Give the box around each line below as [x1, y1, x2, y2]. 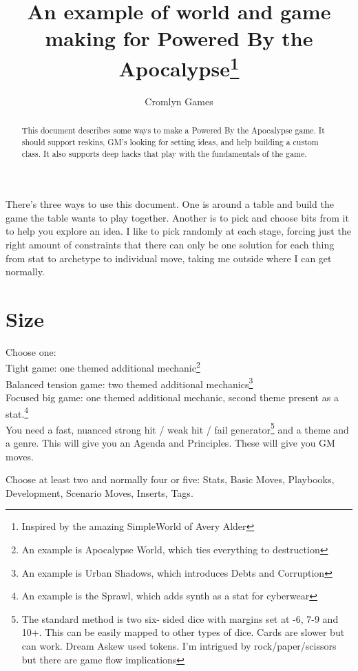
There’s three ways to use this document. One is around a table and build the [6, 197, 334, 211]
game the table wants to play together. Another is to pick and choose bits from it [6, 210, 349, 224]
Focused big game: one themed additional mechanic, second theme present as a [6, 390, 339, 404]
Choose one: [6, 344, 56, 359]
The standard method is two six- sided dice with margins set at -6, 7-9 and [21, 611, 339, 626]
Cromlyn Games [145, 94, 213, 108]
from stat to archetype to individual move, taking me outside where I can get [6, 251, 332, 265]
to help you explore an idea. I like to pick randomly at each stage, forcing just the [6, 224, 351, 238]
